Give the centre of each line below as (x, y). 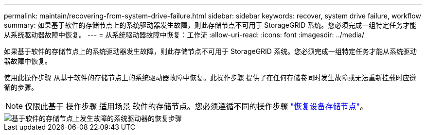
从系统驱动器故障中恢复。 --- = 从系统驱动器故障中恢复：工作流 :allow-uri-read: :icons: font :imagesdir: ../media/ (184, 35)
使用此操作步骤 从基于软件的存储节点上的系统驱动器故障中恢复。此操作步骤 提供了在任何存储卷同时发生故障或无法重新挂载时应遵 (210, 77)
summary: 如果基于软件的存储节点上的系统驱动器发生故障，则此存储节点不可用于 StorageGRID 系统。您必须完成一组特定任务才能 (210, 25)
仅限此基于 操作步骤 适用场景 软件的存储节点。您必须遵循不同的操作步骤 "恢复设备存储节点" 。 (196, 106)
